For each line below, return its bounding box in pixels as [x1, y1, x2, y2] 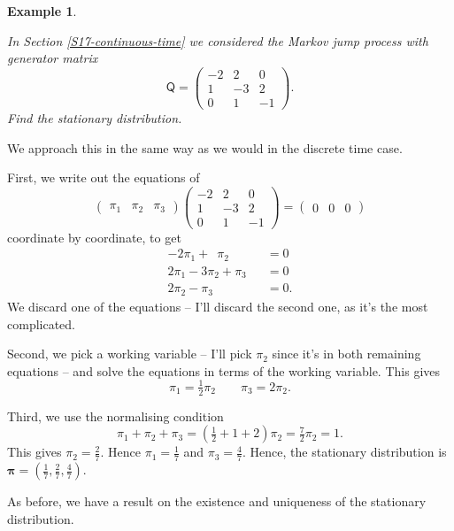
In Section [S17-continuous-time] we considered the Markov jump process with [7, 31, 428, 50]
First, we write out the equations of [7, 168, 200, 187]
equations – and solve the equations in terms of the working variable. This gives [7, 361, 441, 380]
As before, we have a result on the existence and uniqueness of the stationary [7, 492, 427, 511]
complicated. [7, 314, 75, 333]
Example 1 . [7, 2, 77, 19]
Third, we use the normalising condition [7, 406, 224, 425]
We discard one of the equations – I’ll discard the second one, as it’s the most [7, 296, 428, 315]
